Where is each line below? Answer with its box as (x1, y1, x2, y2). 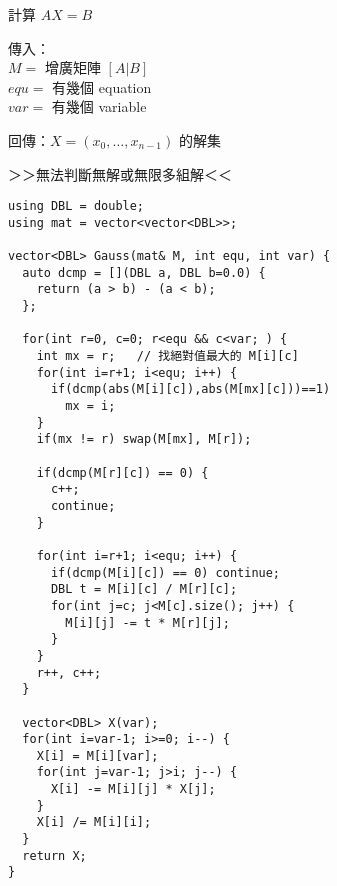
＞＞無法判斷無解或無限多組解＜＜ (8, 163, 232, 184)
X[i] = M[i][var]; (36, 748, 159, 763)
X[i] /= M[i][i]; (36, 815, 152, 830)
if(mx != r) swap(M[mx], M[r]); (36, 432, 252, 447)
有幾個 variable (51, 96, 147, 117)
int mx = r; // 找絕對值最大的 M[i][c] (36, 349, 299, 364)
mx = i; (65, 399, 116, 414)
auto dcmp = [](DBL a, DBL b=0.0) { (22, 265, 266, 280)
